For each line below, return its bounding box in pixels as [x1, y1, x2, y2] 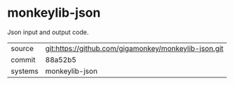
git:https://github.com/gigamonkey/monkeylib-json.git [45, 43, 224, 53]
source [11, 43, 34, 53]
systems [11, 66, 39, 76]
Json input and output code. [7, 28, 89, 36]
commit [11, 54, 36, 64]
